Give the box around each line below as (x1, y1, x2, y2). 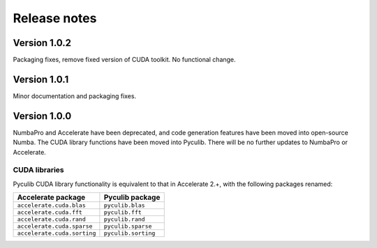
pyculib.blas (103, 202, 146, 209)
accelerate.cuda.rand (17, 216, 87, 223)
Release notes (13, 10, 97, 26)
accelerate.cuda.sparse (17, 223, 93, 230)
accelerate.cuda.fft (17, 209, 83, 216)
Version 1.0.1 (13, 73, 69, 85)
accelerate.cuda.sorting (17, 230, 96, 237)
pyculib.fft (103, 209, 142, 216)
